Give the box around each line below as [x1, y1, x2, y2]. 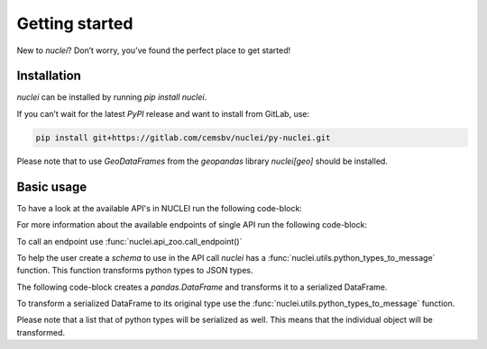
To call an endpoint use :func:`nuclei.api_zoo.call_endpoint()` [16, 236, 243, 246]
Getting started [16, 13, 133, 33]
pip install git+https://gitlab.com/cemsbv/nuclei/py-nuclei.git [35, 132, 331, 143]
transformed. [16, 327, 66, 337]
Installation [16, 68, 81, 84]
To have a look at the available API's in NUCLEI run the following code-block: [16, 202, 302, 213]
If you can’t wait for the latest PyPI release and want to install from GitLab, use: [16, 108, 310, 119]
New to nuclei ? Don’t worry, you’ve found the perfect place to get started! [16, 45, 291, 56]
